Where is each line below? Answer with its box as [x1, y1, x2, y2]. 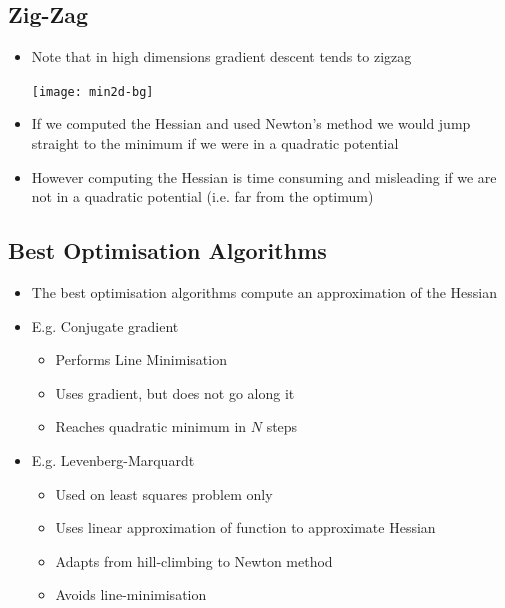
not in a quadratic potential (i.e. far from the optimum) [31, 186, 374, 207]
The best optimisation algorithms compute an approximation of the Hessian [31, 282, 497, 303]
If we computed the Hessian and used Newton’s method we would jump [31, 113, 471, 134]
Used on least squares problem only [55, 483, 273, 504]
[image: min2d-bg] [31, 84, 154, 99]
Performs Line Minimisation [55, 349, 227, 370]
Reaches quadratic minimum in [55, 416, 247, 437]
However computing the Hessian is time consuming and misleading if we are [31, 166, 497, 187]
